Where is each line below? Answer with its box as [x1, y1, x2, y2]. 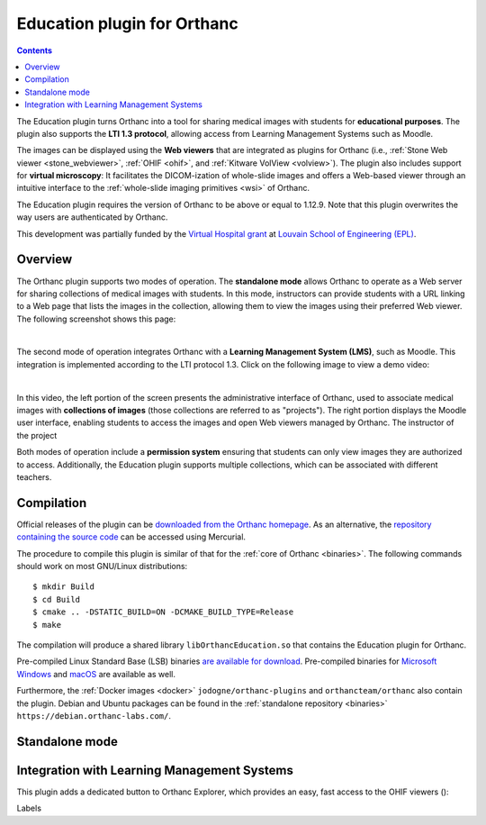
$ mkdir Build [32, 582, 94, 592]
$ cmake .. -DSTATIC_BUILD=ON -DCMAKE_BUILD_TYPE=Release [32, 607, 294, 617]
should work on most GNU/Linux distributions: [16, 561, 188, 572]
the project [16, 430, 58, 440]
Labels [16, 802, 42, 814]
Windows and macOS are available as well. [16, 668, 175, 679]
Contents [16, 45, 53, 56]
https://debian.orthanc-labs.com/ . [16, 710, 171, 721]
